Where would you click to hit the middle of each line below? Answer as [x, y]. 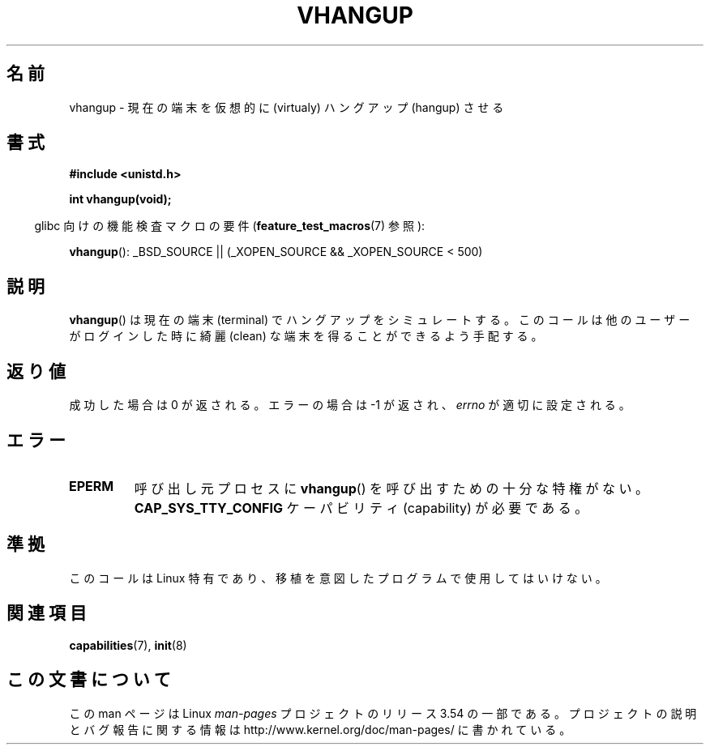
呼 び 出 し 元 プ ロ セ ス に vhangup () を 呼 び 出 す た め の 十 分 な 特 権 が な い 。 [391, 488]
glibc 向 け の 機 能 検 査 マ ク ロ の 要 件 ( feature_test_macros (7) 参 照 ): [230, 226]
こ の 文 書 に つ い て [89, 680]
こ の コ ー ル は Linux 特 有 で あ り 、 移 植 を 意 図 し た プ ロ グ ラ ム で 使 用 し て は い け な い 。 [338, 578]
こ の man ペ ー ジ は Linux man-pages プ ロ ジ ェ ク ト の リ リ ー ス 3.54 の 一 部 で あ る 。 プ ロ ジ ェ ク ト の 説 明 [383, 713]
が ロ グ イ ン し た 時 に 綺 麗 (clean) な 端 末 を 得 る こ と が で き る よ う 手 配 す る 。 [306, 336]
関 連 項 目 [47, 613]
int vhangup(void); [120, 199]
